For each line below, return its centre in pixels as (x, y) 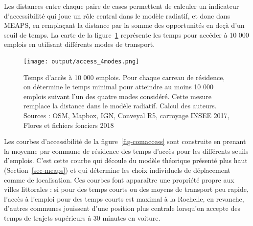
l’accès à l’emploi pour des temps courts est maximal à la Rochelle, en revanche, (124, 198)
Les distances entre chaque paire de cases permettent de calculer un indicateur (122, 6)
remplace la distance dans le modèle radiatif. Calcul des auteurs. (120, 106)
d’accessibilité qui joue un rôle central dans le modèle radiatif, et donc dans (117, 15)
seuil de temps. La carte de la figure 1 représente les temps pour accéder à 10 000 (126, 34)
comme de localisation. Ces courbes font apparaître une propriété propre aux (119, 179)
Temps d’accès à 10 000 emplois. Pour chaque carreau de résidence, (124, 77)
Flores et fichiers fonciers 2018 (69, 125)
